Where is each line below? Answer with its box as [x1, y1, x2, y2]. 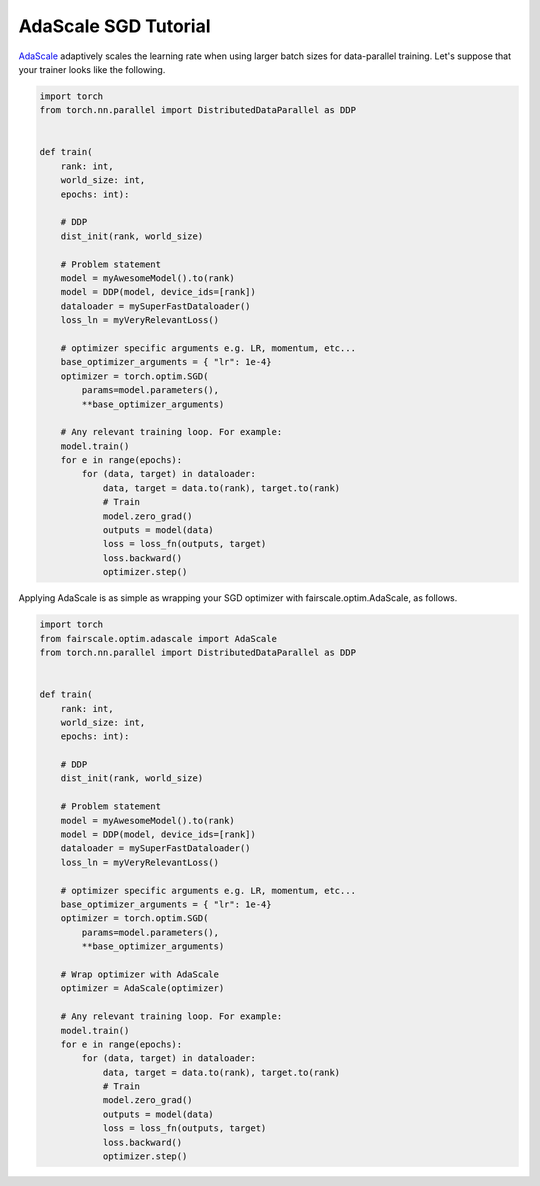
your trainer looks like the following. [18, 63, 166, 75]
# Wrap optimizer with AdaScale [60, 968, 220, 980]
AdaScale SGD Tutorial [18, 15, 211, 37]
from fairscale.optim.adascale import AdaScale [39, 633, 277, 644]
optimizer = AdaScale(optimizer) [60, 983, 225, 994]
